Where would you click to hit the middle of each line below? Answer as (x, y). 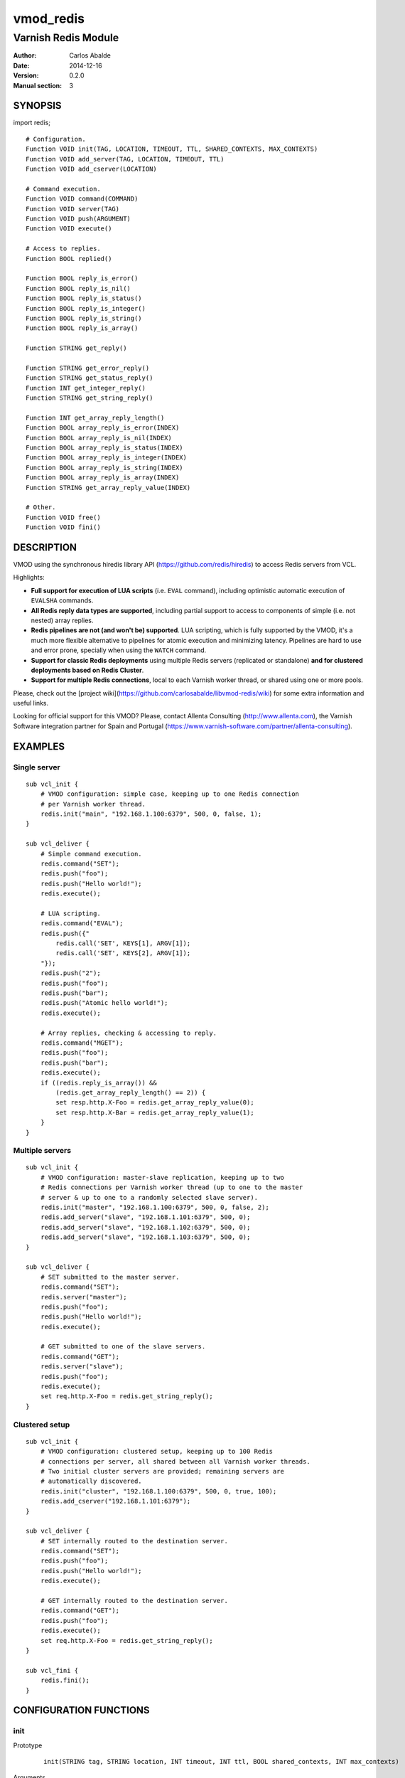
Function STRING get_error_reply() (88, 368)
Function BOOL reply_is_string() (84, 318)
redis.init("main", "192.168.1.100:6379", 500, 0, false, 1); (151, 814)
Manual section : (38, 85)
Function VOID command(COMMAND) (82, 199)
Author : (25, 55)
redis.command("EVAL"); (82, 923)
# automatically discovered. (91, 1481)
